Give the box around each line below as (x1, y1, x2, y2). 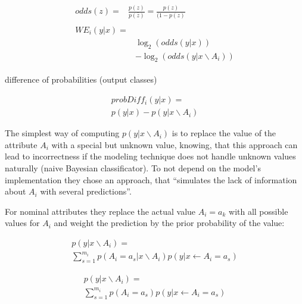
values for (5, 217, 40, 229)
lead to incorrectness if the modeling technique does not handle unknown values (5, 150, 296, 162)
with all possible (229, 205, 288, 217)
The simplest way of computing (5, 127, 120, 139)
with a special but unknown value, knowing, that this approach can (51, 138, 298, 151)
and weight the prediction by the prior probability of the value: (54, 217, 285, 229)
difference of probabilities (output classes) (5, 73, 157, 86)
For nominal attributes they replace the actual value (5, 205, 196, 217)
